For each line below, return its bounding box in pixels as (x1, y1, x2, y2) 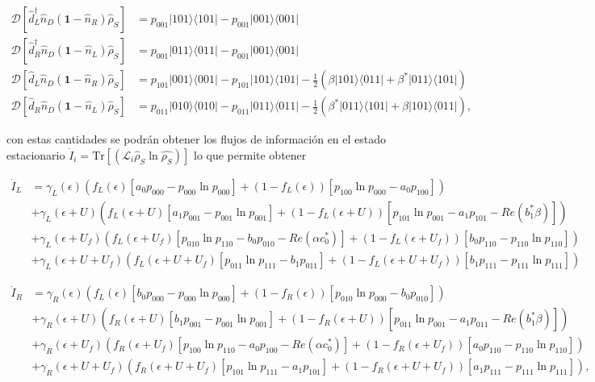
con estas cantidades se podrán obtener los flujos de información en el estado (6, 131, 387, 147)
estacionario (6, 146, 65, 163)
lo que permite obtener (194, 146, 307, 163)
